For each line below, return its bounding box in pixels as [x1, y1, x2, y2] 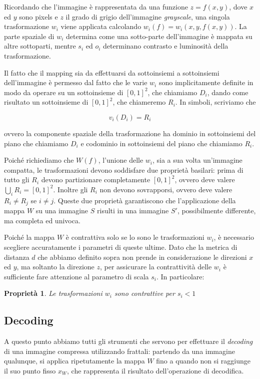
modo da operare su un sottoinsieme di [4, 87, 123, 97]
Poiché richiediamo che [4, 155, 74, 165]
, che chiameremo [112, 97, 166, 107]
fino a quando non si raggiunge [156, 355, 251, 366]
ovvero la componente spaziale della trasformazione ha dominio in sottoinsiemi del [4, 128, 256, 138]
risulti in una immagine [97, 205, 169, 216]
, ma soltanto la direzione [16, 261, 94, 272]
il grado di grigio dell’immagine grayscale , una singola [65, 11, 230, 22]
